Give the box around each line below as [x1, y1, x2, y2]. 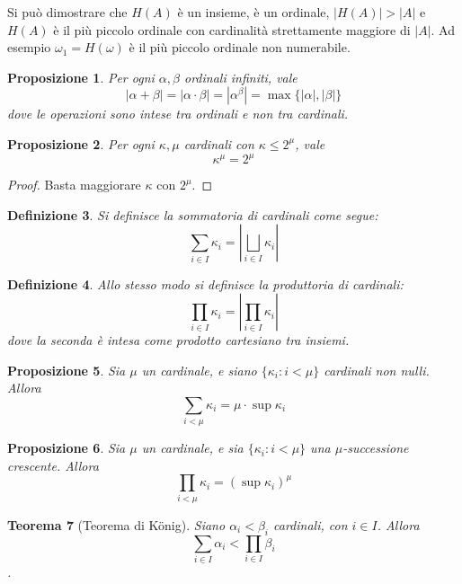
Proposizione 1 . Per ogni [7, 67, 155, 86]
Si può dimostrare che [7, 3, 128, 21]
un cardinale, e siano [141, 360, 257, 379]
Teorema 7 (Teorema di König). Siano [7, 515, 226, 534]
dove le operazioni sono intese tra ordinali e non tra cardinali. [7, 104, 349, 123]
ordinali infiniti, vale [184, 67, 298, 86]
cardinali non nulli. [324, 360, 430, 379]
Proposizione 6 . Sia [7, 438, 126, 457]
